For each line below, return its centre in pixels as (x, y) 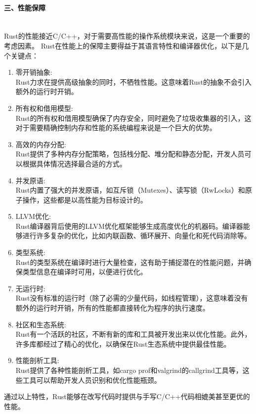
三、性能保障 (25, 7)
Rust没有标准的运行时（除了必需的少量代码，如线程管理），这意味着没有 (132, 298)
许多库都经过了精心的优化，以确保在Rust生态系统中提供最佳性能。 (123, 343)
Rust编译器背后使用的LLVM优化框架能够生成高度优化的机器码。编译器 (129, 226)
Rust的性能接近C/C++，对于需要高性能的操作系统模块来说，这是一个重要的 (127, 36)
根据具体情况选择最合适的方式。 (74, 163)
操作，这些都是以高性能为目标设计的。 (85, 199)
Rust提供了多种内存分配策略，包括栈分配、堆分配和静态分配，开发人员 (130, 154)
